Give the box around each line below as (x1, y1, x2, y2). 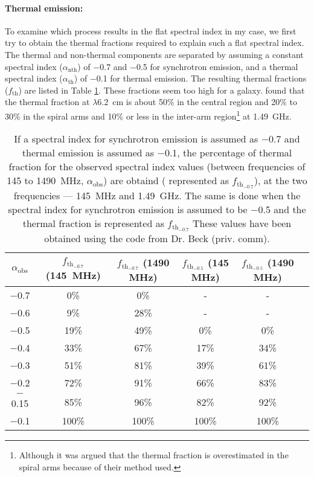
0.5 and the (258, 202, 306, 216)
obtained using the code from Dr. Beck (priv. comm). (44, 231, 270, 245)
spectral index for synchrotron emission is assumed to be (8, 202, 248, 216)
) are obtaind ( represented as (103, 173, 229, 188)
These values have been (193, 216, 292, 230)
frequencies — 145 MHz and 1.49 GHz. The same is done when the (13, 188, 301, 202)
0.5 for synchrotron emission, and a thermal (136, 60, 298, 72)
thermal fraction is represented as (22, 216, 164, 230)
